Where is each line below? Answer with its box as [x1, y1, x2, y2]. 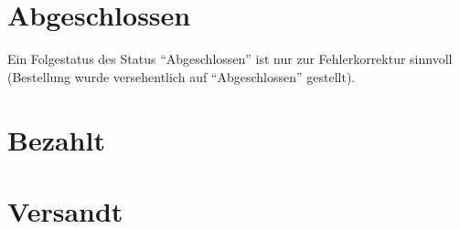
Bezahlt [7, 120, 105, 158]
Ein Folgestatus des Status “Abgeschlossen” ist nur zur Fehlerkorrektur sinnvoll [7, 49, 453, 68]
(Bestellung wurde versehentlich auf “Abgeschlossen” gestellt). [7, 67, 356, 86]
